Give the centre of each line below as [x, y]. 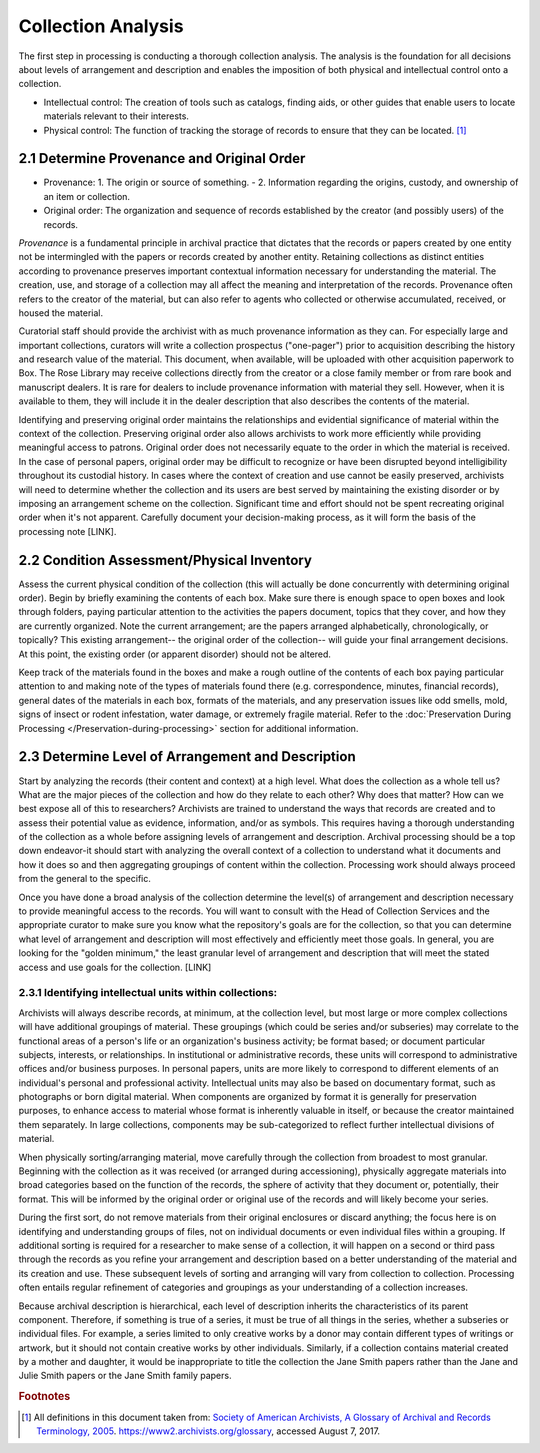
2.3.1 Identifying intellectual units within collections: [148, 993]
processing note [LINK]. [67, 531]
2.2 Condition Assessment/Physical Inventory [165, 560]
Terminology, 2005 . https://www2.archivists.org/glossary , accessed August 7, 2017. [208, 1431]
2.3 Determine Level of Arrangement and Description [187, 756]
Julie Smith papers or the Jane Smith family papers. [125, 1376]
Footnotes [44, 1397]
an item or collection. [86, 196]
